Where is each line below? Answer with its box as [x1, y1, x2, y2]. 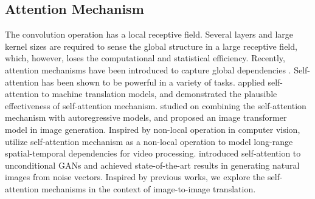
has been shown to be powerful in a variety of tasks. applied [41, 75, 265, 88]
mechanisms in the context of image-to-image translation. [41, 182, 256, 195]
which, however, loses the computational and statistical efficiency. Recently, [5, 52, 285, 64]
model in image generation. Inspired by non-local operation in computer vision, [5, 123, 300, 135]
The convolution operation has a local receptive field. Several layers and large [5, 28, 294, 41]
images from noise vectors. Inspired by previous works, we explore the [5, 170, 265, 183]
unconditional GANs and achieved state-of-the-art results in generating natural [5, 158, 300, 171]
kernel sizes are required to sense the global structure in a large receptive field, [5, 39, 297, 52]
